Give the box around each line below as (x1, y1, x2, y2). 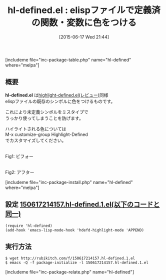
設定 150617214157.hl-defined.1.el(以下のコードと (5, 200, 160, 209)
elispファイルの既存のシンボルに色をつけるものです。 (5, 98, 115, 104)
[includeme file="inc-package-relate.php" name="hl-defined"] (5, 269, 134, 275)
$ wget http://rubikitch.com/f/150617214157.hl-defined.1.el (5, 256, 135, 261)
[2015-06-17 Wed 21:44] (59, 33, 109, 40)
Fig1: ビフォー (5, 153, 33, 159)
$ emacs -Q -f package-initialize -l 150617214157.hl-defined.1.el (5, 260, 149, 265)
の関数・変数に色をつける (31, 17, 136, 28)
